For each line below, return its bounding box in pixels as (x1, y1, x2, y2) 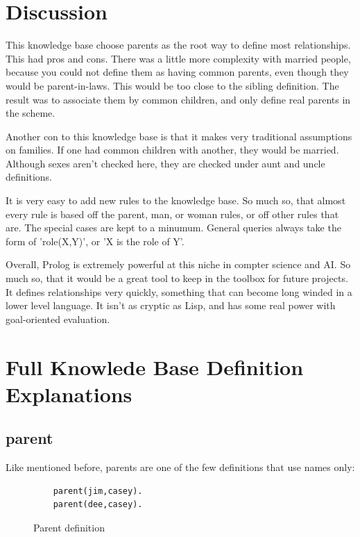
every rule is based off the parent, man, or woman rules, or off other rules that (6, 206, 339, 221)
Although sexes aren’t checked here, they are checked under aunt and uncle (6, 156, 325, 170)
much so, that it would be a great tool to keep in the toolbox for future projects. (6, 271, 348, 286)
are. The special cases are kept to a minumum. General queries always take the (6, 220, 341, 235)
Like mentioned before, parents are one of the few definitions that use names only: (6, 460, 355, 474)
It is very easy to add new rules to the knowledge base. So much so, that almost (6, 193, 346, 208)
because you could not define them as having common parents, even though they (6, 65, 349, 79)
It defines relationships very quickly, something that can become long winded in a (6, 284, 352, 299)
